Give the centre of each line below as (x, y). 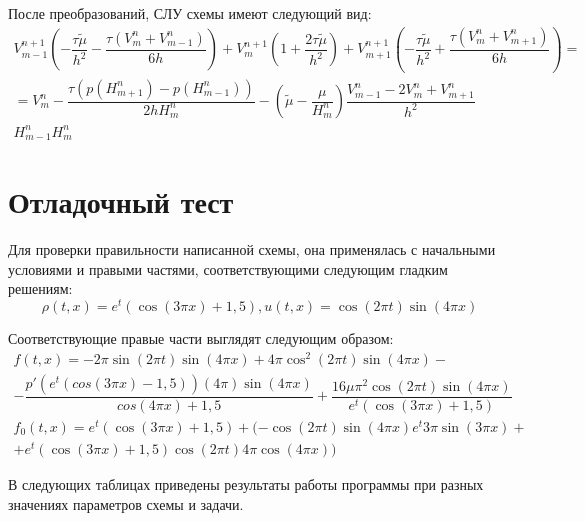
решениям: (40, 288)
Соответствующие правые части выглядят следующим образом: (201, 338)
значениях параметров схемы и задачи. (126, 503)
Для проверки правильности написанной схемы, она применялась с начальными (252, 249)
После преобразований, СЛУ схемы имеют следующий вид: (190, 13)
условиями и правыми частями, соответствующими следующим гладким (228, 268)
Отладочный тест (121, 201)
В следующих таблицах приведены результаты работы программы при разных (246, 483)
